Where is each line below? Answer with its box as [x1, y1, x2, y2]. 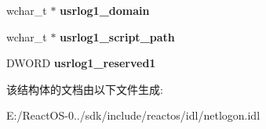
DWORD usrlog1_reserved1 [6, 55, 156, 71]
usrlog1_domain [60, 2, 150, 18]
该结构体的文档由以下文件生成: [6, 81, 163, 97]
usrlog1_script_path [60, 28, 175, 45]
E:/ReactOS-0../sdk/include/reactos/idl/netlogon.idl [6, 107, 261, 124]
